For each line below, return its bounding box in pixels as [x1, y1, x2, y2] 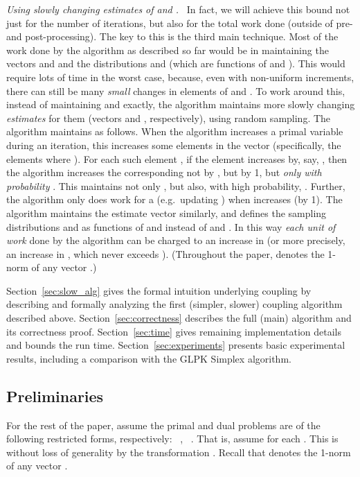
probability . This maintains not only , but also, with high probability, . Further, [6, 178, 345, 193]
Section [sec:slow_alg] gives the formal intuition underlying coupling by [6, 283, 312, 297]
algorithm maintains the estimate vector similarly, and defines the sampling [6, 205, 327, 220]
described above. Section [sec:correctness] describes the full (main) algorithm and [6, 311, 352, 325]
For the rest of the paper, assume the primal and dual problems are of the [6, 417, 321, 432]
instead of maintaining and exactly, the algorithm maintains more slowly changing [6, 97, 355, 112]
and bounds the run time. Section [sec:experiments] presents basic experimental [6, 338, 345, 352]
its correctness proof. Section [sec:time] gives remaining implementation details [6, 324, 341, 338]
